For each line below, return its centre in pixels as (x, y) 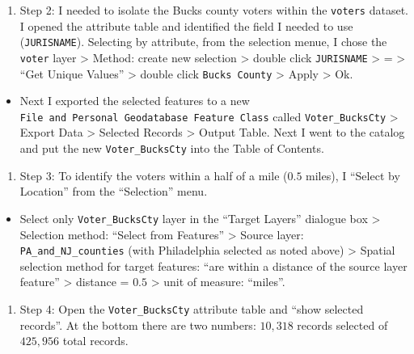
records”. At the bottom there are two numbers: (138, 324)
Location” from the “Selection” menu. (114, 191)
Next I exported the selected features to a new (135, 101)
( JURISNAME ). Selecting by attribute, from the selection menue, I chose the (203, 42)
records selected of (342, 324)
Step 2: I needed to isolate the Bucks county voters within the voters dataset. (214, 10)
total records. (95, 341)
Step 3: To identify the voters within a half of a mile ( (154, 175)
